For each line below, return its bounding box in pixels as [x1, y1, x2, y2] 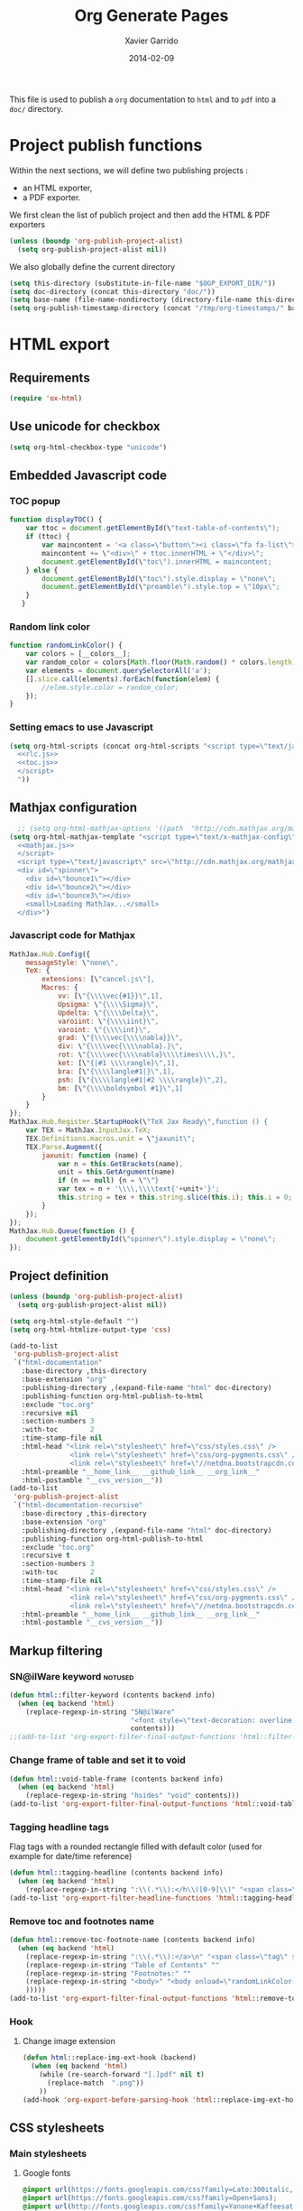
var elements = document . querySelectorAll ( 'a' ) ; [25, 666, 212, 675]
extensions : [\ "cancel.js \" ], [41, 975, 155, 984]
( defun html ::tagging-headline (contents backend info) [9, 1868, 224, 1877]
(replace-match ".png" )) [46, 2078, 144, 2088]
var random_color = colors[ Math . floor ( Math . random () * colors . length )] [25, 658, 300, 668]
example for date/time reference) [9, 1851, 133, 1862]
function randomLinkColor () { [9, 641, 124, 650]
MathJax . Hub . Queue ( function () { [9, 1226, 135, 1236]
